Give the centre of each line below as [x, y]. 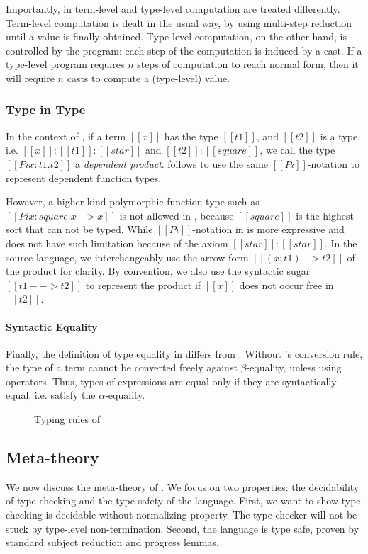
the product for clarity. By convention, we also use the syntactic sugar [158, 271]
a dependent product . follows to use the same [172, 163]
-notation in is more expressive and [268, 229]
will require [30, 78]
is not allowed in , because [177, 215]
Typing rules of [67, 419]
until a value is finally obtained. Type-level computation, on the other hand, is [176, 36]
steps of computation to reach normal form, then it [248, 64]
